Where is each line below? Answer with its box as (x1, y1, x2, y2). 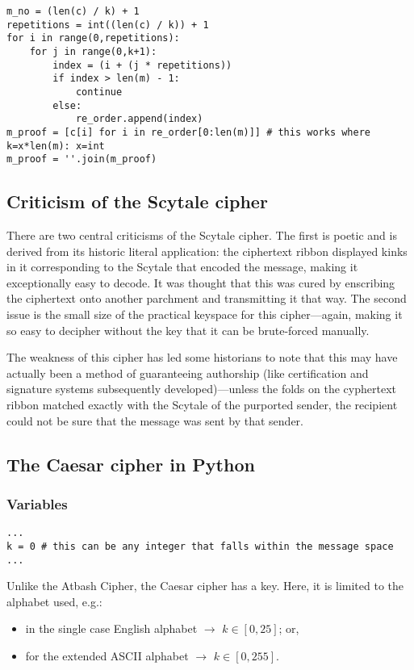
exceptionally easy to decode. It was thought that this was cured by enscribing (6, 274, 395, 291)
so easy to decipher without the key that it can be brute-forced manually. (6, 321, 370, 338)
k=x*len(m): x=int (6, 140, 105, 152)
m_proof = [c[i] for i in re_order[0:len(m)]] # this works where (6, 126, 371, 138)
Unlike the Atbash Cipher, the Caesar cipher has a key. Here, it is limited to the (6, 577, 404, 594)
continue (75, 86, 123, 98)
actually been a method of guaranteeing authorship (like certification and (6, 364, 369, 381)
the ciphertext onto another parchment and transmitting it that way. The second (6, 290, 407, 307)
